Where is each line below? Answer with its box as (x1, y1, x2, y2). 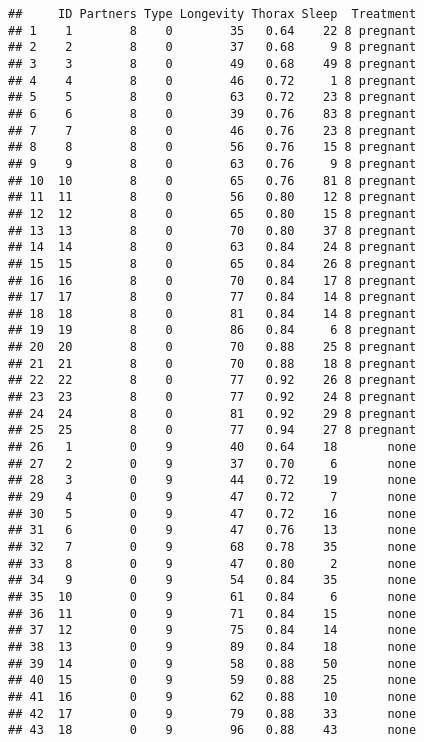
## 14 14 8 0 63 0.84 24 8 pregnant (8, 240, 417, 255)
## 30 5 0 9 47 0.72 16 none (8, 506, 417, 521)
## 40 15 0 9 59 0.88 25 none (8, 673, 417, 688)
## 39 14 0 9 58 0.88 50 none (8, 656, 417, 671)
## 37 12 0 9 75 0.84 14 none (8, 623, 417, 638)
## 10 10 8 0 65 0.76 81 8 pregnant (8, 173, 417, 188)
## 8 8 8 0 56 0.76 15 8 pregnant (8, 140, 417, 155)
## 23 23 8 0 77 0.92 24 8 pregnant (8, 390, 417, 405)
